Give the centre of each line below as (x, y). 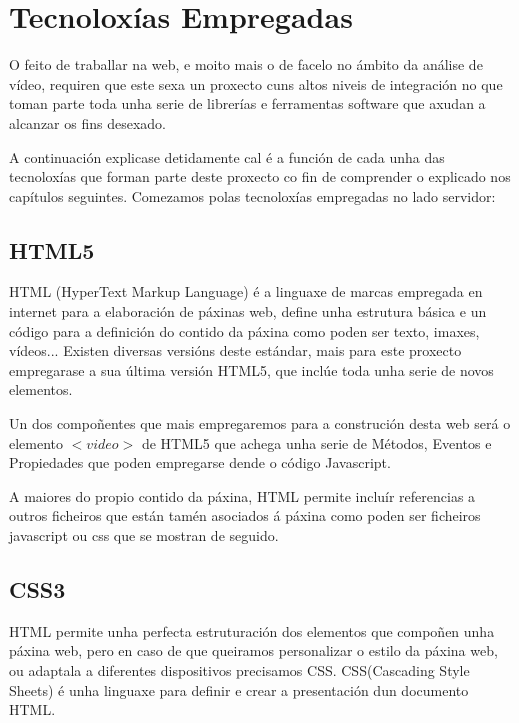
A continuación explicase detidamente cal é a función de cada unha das (227, 156)
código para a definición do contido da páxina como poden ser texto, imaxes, (244, 330)
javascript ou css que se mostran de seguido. (144, 535)
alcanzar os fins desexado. (87, 122)
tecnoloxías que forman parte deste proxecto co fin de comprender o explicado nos (260, 176)
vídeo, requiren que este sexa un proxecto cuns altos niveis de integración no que (256, 83)
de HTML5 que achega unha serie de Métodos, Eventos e (316, 442)
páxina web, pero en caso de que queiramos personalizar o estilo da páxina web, (253, 650)
